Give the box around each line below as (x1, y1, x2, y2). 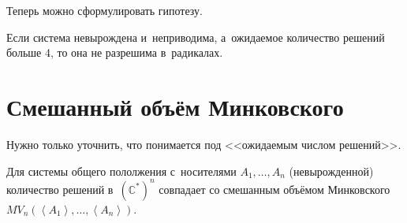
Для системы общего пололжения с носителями (6, 162, 237, 179)
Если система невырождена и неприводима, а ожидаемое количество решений (6, 28, 385, 45)
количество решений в (6, 180, 114, 197)
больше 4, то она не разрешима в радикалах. (6, 44, 223, 61)
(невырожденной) (289, 162, 374, 179)
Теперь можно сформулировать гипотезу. (6, 2, 203, 18)
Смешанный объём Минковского (6, 90, 344, 122)
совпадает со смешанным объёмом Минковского (159, 180, 390, 197)
